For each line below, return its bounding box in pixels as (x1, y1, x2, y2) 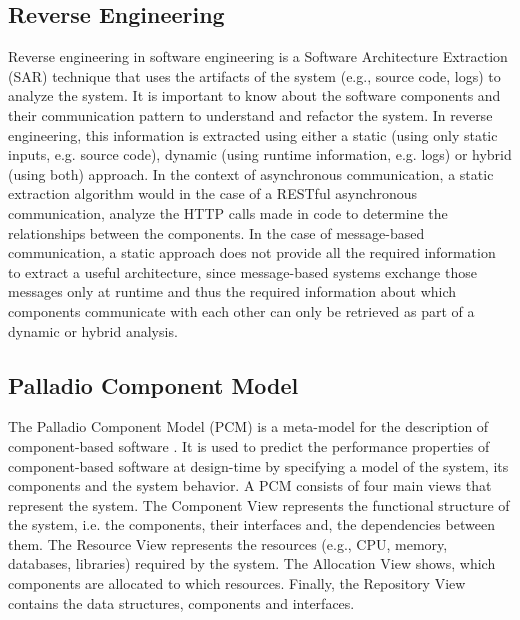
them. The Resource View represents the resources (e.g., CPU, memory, (8, 533, 448, 554)
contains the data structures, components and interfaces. (8, 592, 355, 613)
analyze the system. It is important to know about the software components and (8, 85, 501, 106)
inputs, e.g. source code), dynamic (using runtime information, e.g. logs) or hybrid (8, 144, 512, 165)
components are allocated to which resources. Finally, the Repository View (8, 573, 466, 594)
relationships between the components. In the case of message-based (8, 222, 425, 243)
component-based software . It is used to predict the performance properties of (8, 435, 490, 456)
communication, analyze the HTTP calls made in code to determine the (8, 202, 448, 223)
